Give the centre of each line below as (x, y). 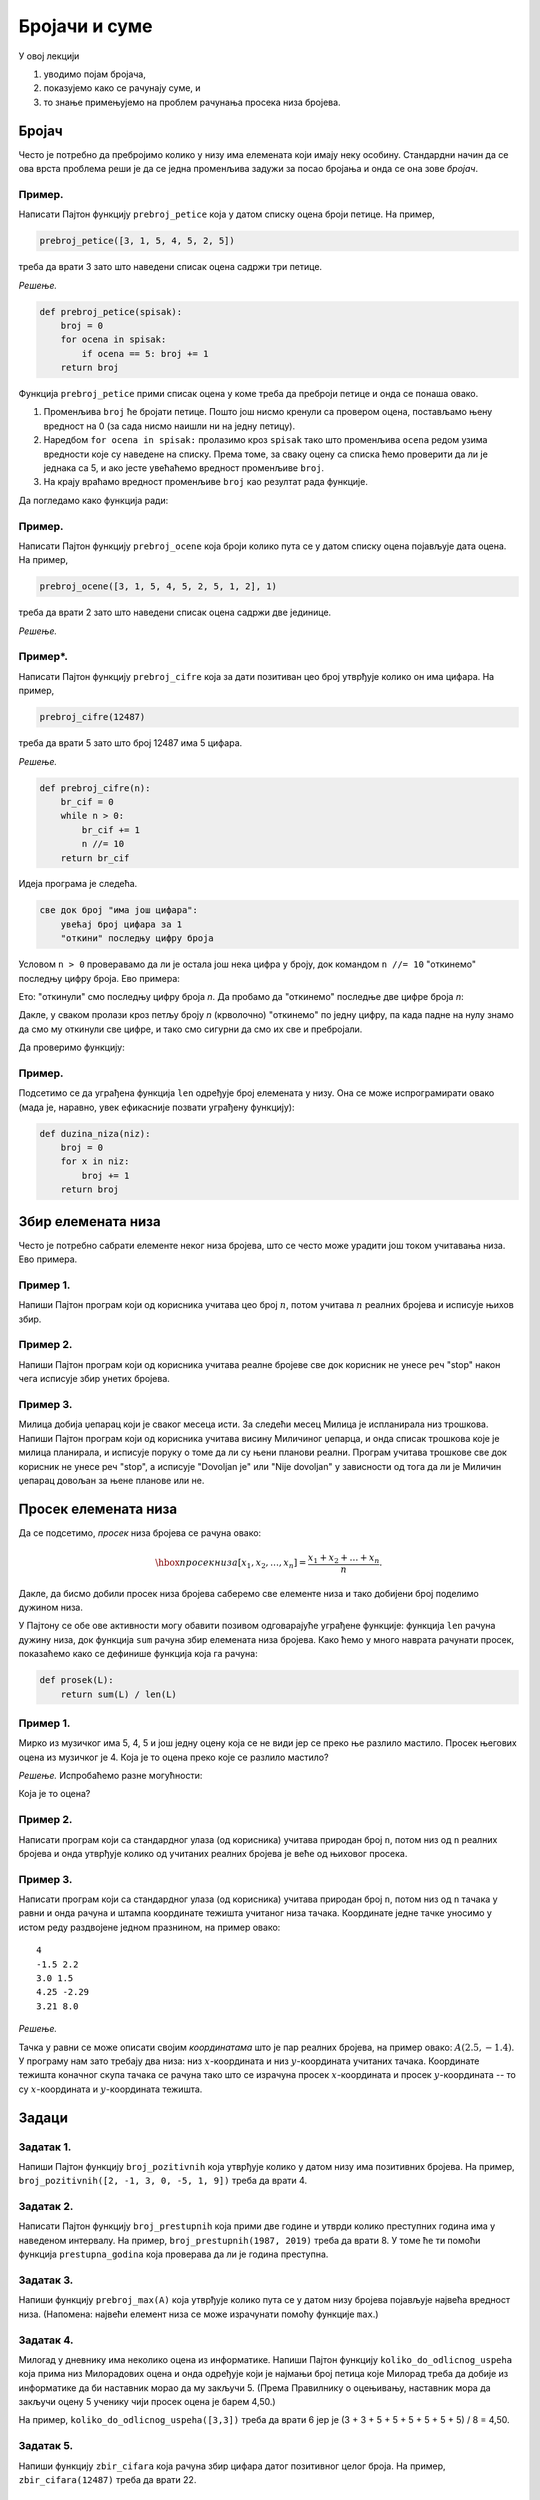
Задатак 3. (46, 2280)
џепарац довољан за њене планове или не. (111, 1480)
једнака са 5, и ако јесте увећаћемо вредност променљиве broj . (184, 468)
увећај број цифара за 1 (121, 924)
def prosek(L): (76, 1680)
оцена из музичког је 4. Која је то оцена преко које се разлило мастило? (173, 1757)
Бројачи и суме (85, 26)
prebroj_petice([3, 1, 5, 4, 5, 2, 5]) (137, 241)
